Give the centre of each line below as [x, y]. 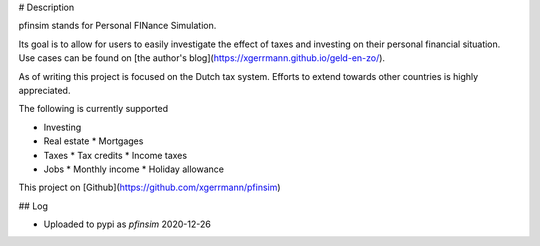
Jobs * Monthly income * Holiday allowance [134, 169]
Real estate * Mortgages [93, 141]
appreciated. [44, 90]
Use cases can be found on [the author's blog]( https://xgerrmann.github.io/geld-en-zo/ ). [201, 58]
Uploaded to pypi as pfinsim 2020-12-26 [127, 224]
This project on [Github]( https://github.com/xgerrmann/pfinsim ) [149, 187]
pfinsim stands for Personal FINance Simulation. [117, 26]
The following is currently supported [93, 109]
